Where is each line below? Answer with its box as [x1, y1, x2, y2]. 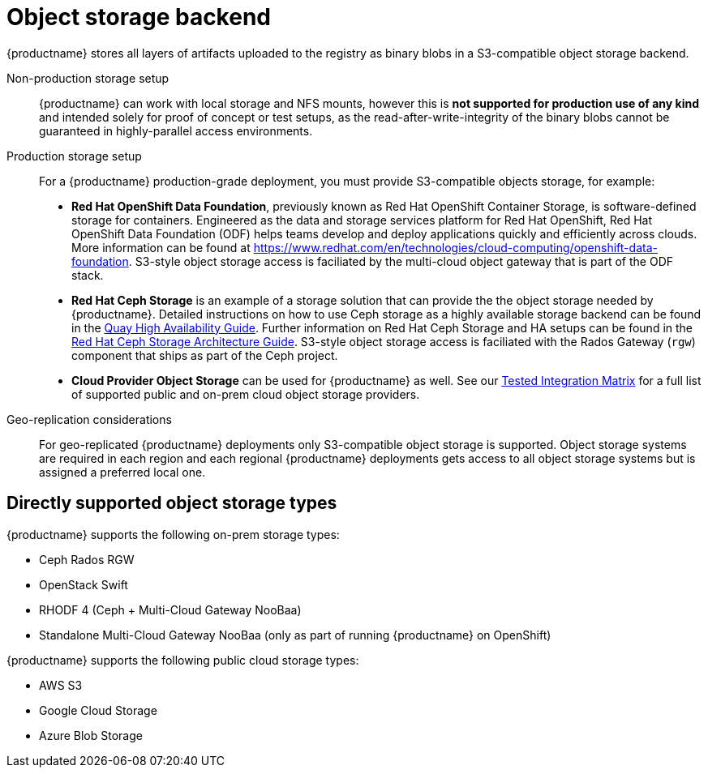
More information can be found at [71, 240, 251, 254]
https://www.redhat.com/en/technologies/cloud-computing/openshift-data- [253, 240, 658, 254]
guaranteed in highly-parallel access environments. [39, 123, 313, 138]
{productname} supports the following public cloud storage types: [6, 652, 359, 667]
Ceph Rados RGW [39, 552, 135, 567]
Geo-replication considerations [6, 412, 172, 426]
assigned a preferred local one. [39, 464, 206, 479]
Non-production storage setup [6, 71, 169, 85]
